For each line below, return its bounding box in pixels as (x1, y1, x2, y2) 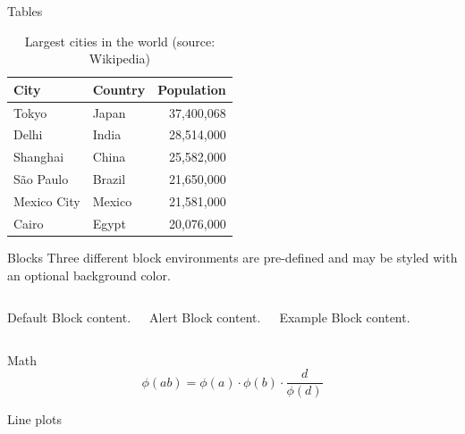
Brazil (92, 170, 126, 188)
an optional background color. (7, 265, 171, 284)
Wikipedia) (89, 49, 150, 68)
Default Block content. (7, 308, 131, 327)
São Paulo (13, 170, 69, 188)
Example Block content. (279, 308, 410, 327)
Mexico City (13, 192, 80, 210)
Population (157, 79, 226, 98)
